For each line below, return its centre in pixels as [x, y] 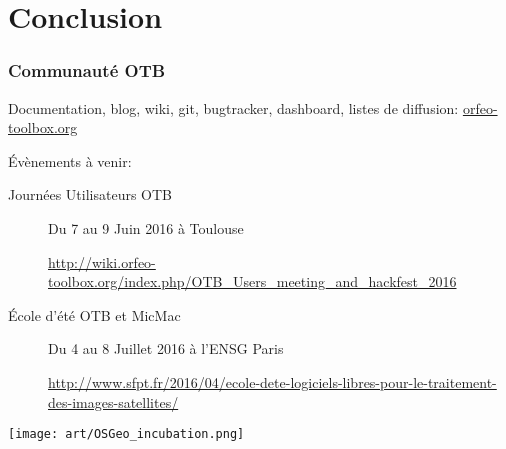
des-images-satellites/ [113, 401]
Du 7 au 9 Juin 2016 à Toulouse [146, 227]
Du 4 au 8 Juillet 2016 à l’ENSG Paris [166, 348]
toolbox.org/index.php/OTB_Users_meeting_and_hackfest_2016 [252, 281]
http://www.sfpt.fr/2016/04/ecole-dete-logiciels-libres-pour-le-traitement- [272, 381]
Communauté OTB [87, 70]
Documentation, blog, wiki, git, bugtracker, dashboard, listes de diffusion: [233, 107]
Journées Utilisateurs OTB [90, 194]
